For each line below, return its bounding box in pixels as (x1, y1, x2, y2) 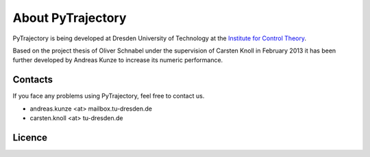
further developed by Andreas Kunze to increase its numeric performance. (12, 56, 223, 64)
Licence (12, 132, 48, 143)
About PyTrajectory (12, 10, 127, 25)
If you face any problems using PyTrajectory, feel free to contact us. (12, 92, 205, 100)
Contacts (12, 74, 53, 85)
